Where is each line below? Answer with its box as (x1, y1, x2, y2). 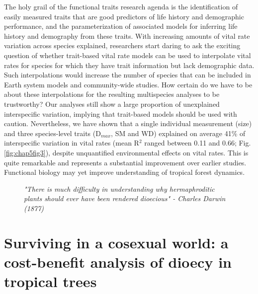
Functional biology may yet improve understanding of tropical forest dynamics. (4, 167, 245, 177)
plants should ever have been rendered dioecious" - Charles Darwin (24, 193, 226, 204)
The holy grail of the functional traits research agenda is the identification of (4, 1, 238, 11)
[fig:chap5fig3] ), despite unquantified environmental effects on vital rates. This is (4, 147, 249, 157)
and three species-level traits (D (4, 128, 101, 138)
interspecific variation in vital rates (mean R (4, 138, 139, 148)
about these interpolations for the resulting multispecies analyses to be (4, 89, 220, 99)
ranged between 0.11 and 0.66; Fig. (144, 138, 251, 148)
